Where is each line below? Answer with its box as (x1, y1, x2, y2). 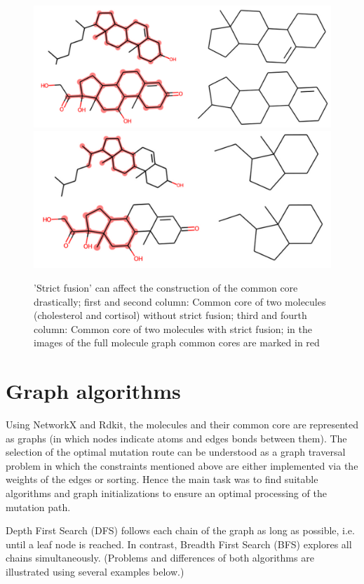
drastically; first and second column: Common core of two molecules (34, 294, 326, 308)
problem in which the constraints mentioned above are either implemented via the (6, 458, 358, 473)
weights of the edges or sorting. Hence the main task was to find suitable (6, 472, 318, 487)
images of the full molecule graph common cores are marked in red (34, 335, 320, 350)
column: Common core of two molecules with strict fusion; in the (34, 321, 312, 336)
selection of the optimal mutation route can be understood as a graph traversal (6, 444, 346, 459)
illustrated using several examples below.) (6, 564, 184, 578)
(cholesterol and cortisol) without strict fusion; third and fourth (34, 308, 307, 322)
